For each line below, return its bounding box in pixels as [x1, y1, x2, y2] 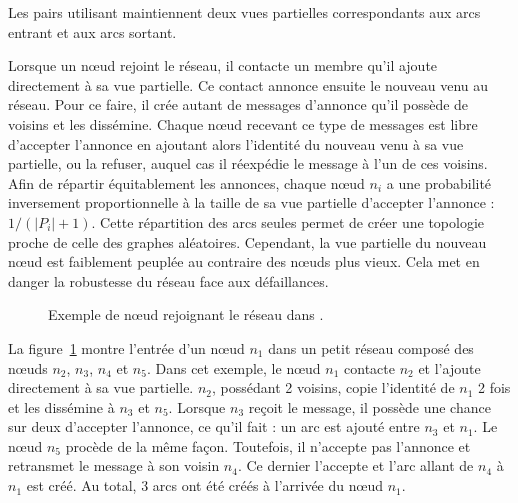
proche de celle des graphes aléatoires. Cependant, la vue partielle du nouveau [8, 231, 487, 252]
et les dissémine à [8, 396, 115, 417]
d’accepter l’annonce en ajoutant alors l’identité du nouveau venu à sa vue [8, 133, 464, 154]
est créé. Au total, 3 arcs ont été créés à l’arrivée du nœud [26, 475, 383, 496]
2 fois [478, 377, 511, 398]
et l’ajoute [418, 357, 481, 378]
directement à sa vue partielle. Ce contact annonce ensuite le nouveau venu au [8, 74, 489, 95]
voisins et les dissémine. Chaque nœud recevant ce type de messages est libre [8, 113, 478, 134]
